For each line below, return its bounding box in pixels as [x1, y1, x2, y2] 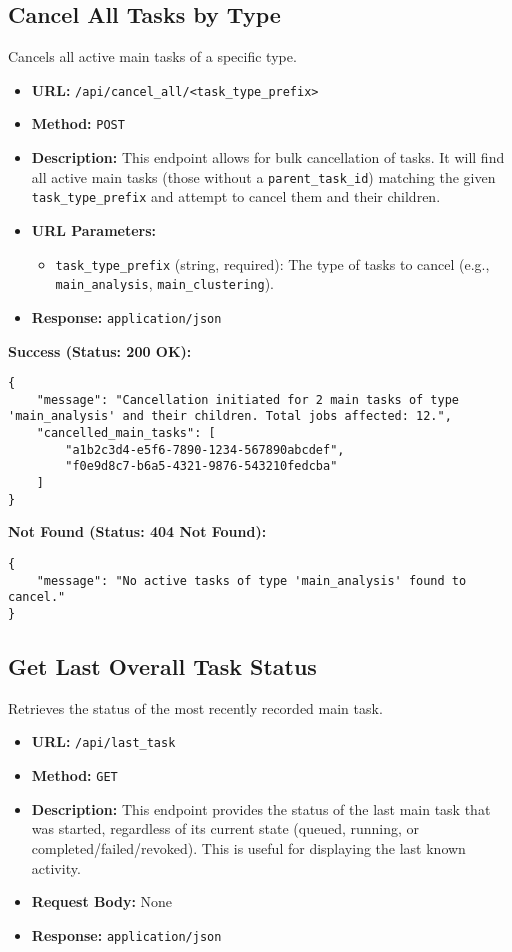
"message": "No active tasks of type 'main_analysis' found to [36, 573, 467, 588]
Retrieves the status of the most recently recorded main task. [8, 697, 383, 718]
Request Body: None [31, 891, 173, 912]
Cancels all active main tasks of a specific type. [8, 46, 297, 67]
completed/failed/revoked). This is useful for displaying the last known [31, 837, 466, 858]
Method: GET [31, 765, 118, 786]
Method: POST [31, 113, 125, 134]
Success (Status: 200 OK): [8, 340, 192, 361]
